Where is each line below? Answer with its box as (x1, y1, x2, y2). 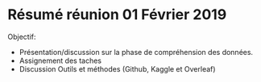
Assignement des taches (19, 56, 102, 65)
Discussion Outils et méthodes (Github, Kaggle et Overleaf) (19, 64, 216, 73)
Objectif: (7, 32, 37, 41)
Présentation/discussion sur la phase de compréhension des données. (19, 47, 254, 57)
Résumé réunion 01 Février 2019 (7, 6, 227, 24)
